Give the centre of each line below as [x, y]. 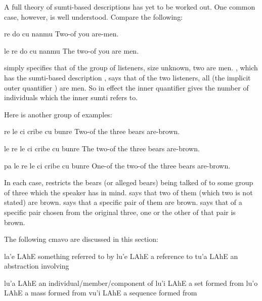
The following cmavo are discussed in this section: [81, 239]
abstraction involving [37, 266]
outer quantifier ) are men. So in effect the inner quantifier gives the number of [126, 87]
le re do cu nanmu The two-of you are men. [72, 50]
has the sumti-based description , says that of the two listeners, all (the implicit [127, 77]
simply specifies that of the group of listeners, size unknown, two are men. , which [131, 68]
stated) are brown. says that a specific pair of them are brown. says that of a [123, 202]
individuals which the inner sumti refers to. [71, 97]
